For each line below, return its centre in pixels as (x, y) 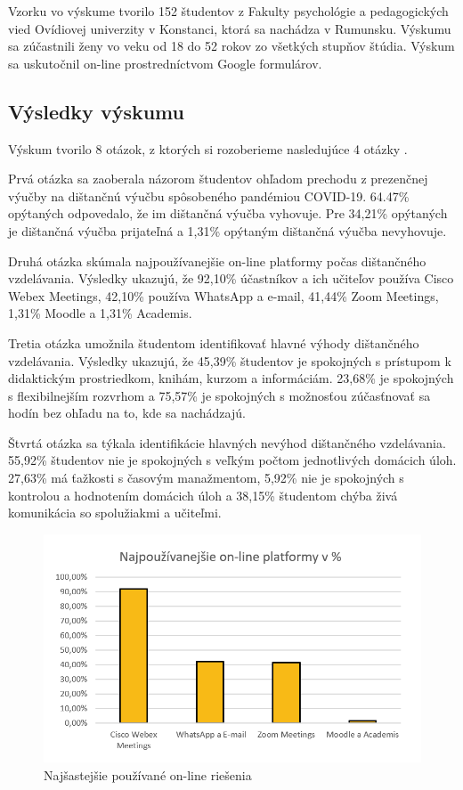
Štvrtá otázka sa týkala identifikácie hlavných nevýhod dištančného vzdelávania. (227, 442)
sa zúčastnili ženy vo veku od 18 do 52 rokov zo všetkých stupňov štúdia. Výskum (231, 46)
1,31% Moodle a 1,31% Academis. (100, 313)
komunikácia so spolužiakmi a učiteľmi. (115, 513)
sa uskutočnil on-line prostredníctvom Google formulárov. (165, 63)
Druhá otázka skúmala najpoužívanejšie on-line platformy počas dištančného (217, 261)
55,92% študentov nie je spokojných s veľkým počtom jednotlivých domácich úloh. (232, 460)
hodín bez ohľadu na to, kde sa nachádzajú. (127, 413)
